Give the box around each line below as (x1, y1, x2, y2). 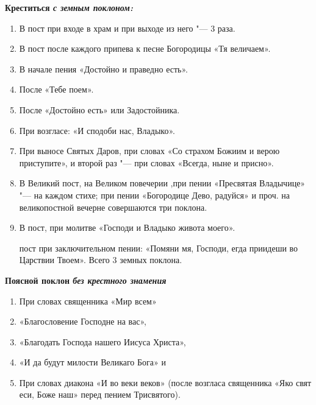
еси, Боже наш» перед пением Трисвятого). (19, 388, 181, 401)
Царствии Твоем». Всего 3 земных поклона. (19, 253, 182, 266)
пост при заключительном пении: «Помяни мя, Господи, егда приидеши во (19, 241, 298, 254)
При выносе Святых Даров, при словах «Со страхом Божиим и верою (19, 144, 280, 157)
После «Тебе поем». (19, 83, 94, 96)
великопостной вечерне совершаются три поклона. (19, 200, 207, 213)
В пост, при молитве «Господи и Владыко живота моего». (19, 221, 235, 234)
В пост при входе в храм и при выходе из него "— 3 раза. (19, 21, 235, 34)
